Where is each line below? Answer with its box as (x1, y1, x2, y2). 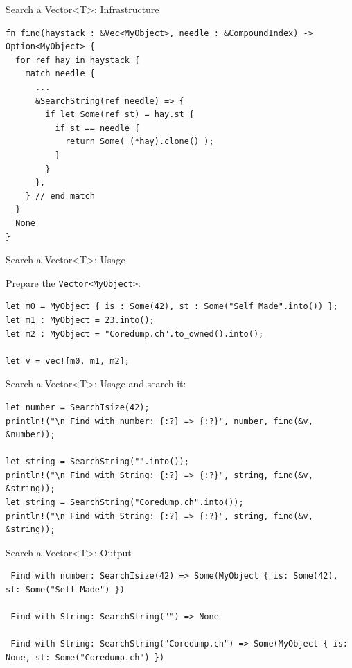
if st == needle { (55, 123, 140, 133)
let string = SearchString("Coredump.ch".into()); (6, 498, 244, 508)
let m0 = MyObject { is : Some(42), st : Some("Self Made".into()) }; (6, 301, 338, 312)
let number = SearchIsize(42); (6, 402, 150, 412)
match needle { (25, 69, 95, 79)
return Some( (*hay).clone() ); (64, 137, 214, 147)
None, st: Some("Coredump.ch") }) (6, 653, 165, 662)
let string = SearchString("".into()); (6, 457, 189, 467)
